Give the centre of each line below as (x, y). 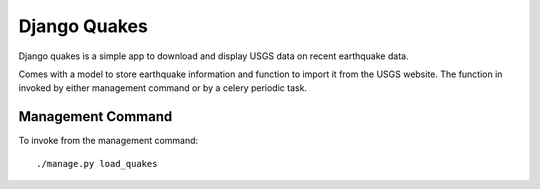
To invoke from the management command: (108, 141)
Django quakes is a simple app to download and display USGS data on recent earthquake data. (213, 56)
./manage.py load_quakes (97, 163)
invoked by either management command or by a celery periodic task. (163, 88)
